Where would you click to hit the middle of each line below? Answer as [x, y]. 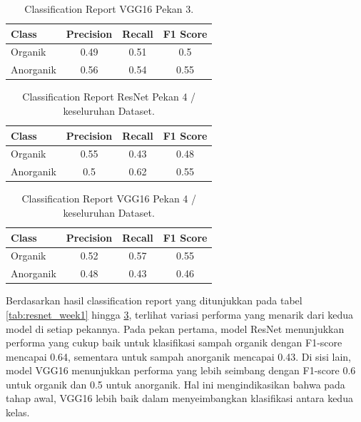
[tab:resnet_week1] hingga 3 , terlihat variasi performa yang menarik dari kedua [179, 314]
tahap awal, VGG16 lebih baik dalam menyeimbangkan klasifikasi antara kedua [179, 398]
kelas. [18, 412]
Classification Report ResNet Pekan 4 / [109, 97]
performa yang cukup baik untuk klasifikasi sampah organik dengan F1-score [174, 343]
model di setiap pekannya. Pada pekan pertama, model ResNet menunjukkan [175, 328]
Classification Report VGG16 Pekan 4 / [109, 199]
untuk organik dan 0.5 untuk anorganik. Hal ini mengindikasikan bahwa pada [176, 384]
